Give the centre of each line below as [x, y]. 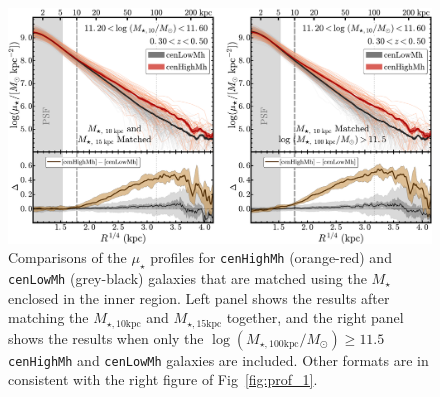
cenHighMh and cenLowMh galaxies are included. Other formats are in [218, 359]
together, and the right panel [315, 317]
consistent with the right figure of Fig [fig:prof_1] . [163, 379]
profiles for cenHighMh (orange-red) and [271, 257]
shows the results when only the [106, 337]
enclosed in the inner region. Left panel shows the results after [199, 297]
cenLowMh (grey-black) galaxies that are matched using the [187, 277]
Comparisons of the [67, 257]
